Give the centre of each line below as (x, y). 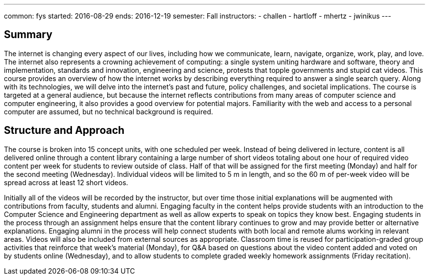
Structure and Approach (64, 130)
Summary (28, 35)
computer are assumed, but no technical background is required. (109, 111)
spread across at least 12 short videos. (66, 182)
